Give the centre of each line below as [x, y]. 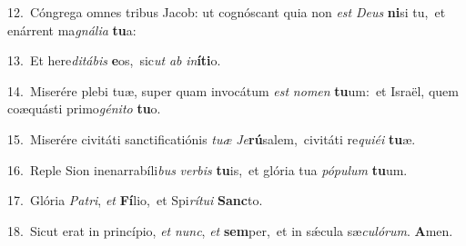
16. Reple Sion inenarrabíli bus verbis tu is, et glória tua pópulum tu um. [208, 169]
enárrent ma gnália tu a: [72, 30]
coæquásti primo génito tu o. [84, 108]
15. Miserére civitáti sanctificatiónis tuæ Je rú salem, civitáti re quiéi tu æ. [212, 138]
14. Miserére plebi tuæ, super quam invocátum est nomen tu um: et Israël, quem [233, 90]
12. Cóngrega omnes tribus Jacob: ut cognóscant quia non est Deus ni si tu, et [227, 12]
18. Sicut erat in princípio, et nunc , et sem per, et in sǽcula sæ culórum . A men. [230, 230]
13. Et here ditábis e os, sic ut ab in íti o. [114, 60]
